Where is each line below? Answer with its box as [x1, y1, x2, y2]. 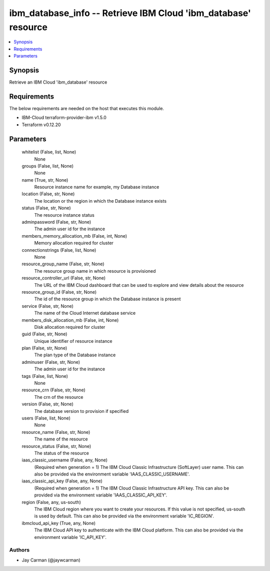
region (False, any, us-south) [21, 499, 81, 505]
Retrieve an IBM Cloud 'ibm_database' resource [9, 79, 107, 85]
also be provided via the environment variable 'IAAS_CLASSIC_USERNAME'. [34, 471, 190, 477]
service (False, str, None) [21, 303, 73, 309]
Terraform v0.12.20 [21, 122, 61, 128]
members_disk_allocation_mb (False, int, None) [21, 317, 119, 323]
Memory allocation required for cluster [34, 240, 113, 246]
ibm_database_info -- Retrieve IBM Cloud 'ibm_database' [9, 8, 251, 19]
